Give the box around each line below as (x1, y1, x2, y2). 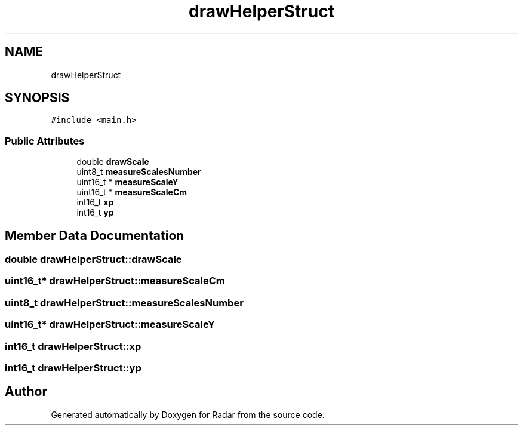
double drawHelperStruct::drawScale (5, 253, 182, 266)
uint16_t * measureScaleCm (76, 187, 187, 198)
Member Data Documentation (5, 228, 184, 243)
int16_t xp (76, 197, 114, 208)
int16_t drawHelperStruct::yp (5, 361, 141, 374)
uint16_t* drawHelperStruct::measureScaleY (5, 318, 215, 331)
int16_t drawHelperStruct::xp (5, 340, 141, 352)
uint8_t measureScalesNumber (76, 167, 201, 177)
